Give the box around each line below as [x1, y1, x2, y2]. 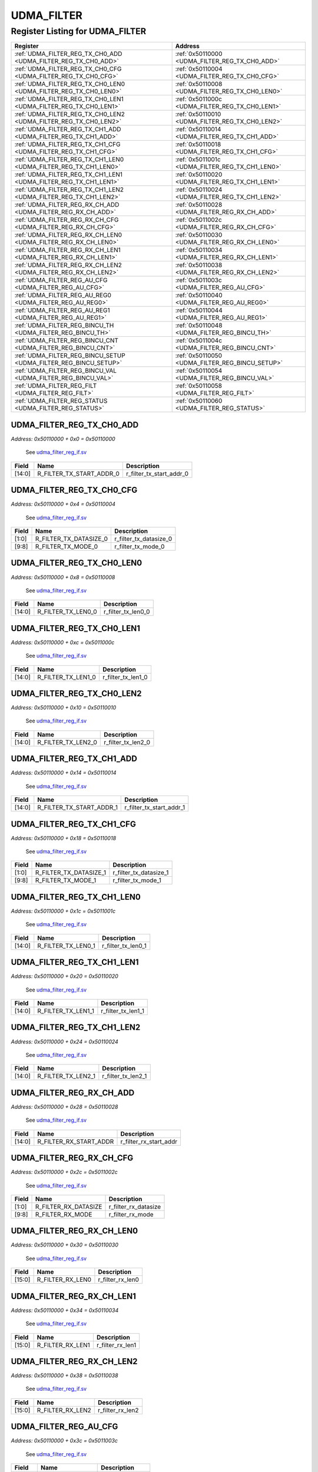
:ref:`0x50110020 [175, 171, 223, 179]
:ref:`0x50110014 [175, 125, 221, 134]
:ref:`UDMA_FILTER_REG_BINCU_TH [14, 321, 114, 330]
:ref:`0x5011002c [175, 216, 222, 224]
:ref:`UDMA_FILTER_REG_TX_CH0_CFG [14, 65, 122, 73]
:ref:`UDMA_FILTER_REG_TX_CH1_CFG [14, 140, 121, 148]
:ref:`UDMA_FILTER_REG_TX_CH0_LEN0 [14, 80, 125, 88]
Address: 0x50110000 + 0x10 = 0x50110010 [11, 704, 117, 711]
